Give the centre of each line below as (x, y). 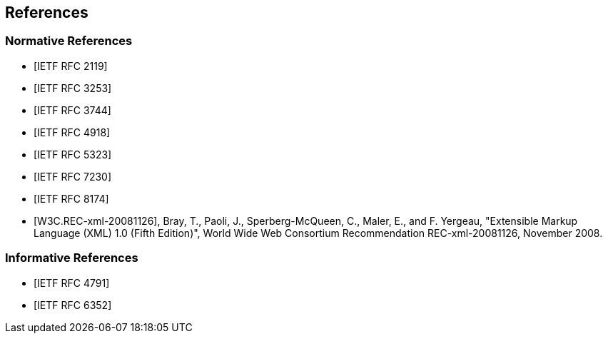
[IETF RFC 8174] (71, 198)
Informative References (72, 258)
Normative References (69, 41)
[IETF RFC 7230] (73, 176)
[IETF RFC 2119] (71, 66)
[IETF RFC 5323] (73, 154)
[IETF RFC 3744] (72, 110)
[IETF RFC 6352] (73, 305)
